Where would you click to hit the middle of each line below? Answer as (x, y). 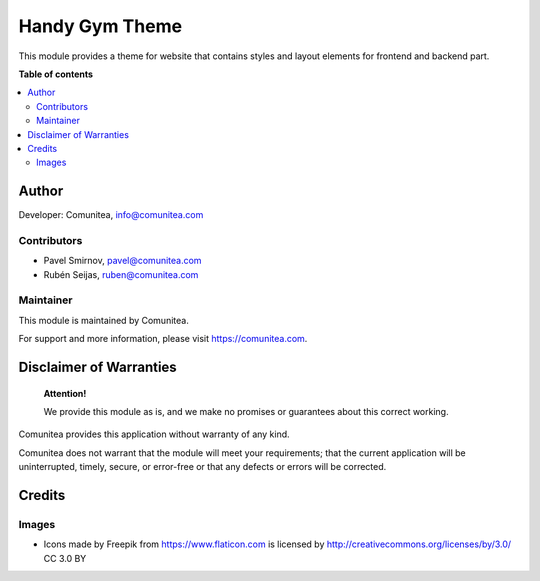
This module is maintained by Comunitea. (103, 320)
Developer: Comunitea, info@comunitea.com (111, 215)
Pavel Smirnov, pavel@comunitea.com (122, 261)
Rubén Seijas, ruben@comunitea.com (121, 274)
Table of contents (56, 74)
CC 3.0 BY (65, 558)
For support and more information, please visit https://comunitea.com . (163, 339)
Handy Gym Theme (100, 26)
